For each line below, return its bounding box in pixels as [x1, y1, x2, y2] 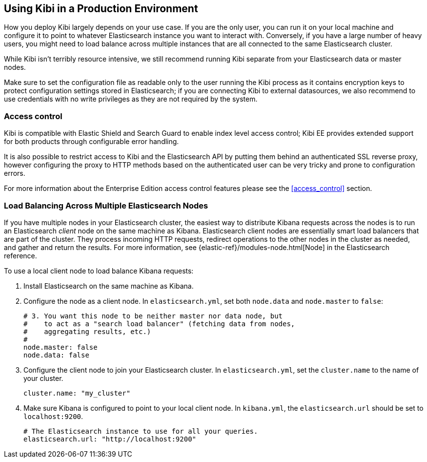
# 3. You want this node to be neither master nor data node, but [23, 312, 283, 320]
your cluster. [23, 374, 63, 382]
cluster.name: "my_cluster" [23, 389, 131, 397]
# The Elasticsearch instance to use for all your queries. [23, 427, 258, 435]
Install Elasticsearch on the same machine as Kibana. [23, 281, 194, 290]
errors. [4, 169, 25, 178]
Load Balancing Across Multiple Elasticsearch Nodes [4, 200, 208, 210]
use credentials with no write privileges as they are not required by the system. [4, 95, 258, 104]
